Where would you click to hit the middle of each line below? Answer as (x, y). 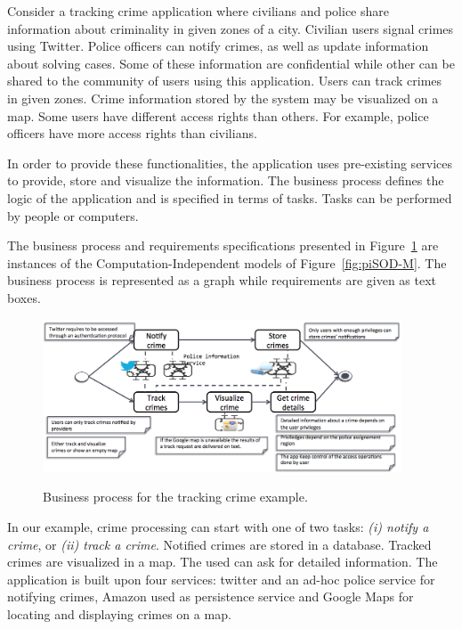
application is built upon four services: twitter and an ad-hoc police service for (221, 579)
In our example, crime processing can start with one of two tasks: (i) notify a (218, 527)
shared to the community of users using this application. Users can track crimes (225, 81)
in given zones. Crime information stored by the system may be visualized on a (223, 98)
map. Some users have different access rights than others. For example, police (218, 115)
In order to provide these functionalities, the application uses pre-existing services (230, 163)
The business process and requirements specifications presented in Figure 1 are (223, 245)
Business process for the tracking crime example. (175, 497)
